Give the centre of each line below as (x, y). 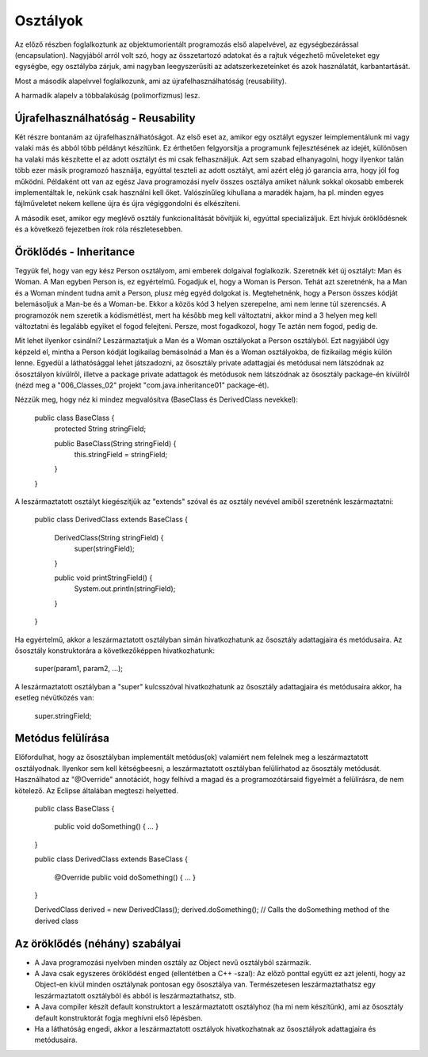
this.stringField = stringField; (121, 454)
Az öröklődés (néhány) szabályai (98, 943)
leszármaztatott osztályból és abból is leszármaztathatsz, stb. (136, 995)
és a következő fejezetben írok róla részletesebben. (99, 229)
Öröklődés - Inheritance (75, 252)
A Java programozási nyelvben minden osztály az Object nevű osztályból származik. (173, 962)
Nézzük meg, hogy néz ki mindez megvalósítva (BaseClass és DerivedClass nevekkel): (157, 399)
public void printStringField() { (103, 578)
